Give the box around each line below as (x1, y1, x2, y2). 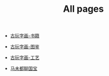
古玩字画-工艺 (10, 54, 40, 61)
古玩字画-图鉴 (10, 44, 40, 50)
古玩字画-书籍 (10, 33, 40, 39)
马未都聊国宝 (10, 65, 37, 72)
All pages (63, 3, 104, 15)
